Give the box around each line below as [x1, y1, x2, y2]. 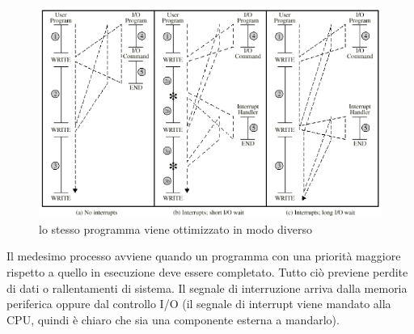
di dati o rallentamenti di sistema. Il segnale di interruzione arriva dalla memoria [6, 279, 408, 296]
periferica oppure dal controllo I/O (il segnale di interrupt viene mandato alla [6, 295, 391, 312]
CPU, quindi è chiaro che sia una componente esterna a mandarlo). [6, 311, 340, 328]
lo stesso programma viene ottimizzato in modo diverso [39, 220, 312, 237]
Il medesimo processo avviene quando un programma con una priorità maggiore [6, 247, 401, 264]
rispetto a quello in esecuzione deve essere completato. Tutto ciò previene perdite [6, 263, 408, 280]
